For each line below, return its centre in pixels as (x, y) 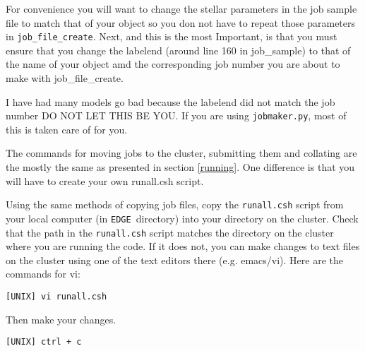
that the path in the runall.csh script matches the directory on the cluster (170, 232)
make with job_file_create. (65, 78)
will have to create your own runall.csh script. (105, 180)
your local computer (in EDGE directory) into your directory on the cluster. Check (182, 218)
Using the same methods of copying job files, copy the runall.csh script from (175, 204)
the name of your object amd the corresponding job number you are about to (173, 64)
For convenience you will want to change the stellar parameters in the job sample (181, 8)
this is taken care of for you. (67, 129)
